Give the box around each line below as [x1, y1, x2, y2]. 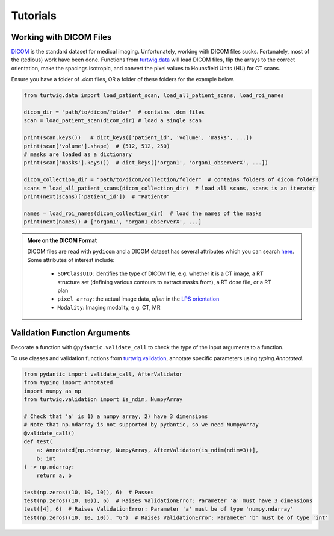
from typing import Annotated [23, 379, 113, 386]
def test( [23, 438, 53, 445]
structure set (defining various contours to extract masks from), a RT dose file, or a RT [57, 278, 272, 285]
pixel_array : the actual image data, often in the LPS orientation [57, 295, 220, 302]
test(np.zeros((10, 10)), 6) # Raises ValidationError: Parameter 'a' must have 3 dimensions [23, 497, 313, 504]
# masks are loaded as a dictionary [23, 151, 132, 158]
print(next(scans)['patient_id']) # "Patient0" [23, 193, 170, 200]
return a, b [36, 472, 72, 479]
